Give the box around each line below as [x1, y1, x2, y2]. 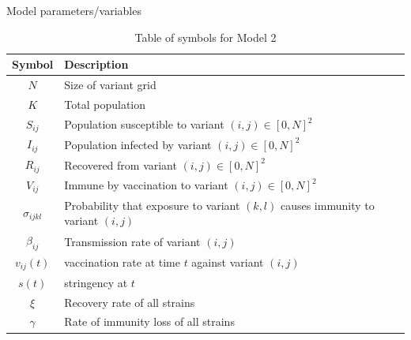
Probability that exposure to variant [64, 196, 240, 213]
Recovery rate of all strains [64, 293, 195, 310]
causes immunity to [280, 196, 375, 213]
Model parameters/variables [6, 2, 141, 18]
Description [64, 56, 129, 73]
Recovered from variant [64, 156, 177, 173]
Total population [64, 95, 146, 112]
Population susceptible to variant [64, 116, 224, 133]
